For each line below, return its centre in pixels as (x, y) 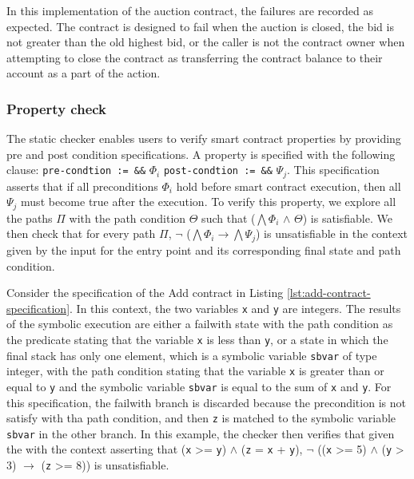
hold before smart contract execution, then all (289, 186)
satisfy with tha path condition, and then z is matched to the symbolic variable (201, 418)
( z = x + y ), (272, 449)
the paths (30, 218)
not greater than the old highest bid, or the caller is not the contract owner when (206, 42)
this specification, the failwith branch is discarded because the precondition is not (206, 402)
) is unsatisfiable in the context (331, 234)
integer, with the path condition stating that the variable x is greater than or (195, 371)
